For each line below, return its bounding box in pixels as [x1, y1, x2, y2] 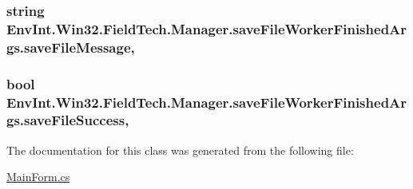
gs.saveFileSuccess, [6, 110, 129, 130]
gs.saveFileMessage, [6, 37, 135, 57]
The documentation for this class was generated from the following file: [6, 141, 354, 158]
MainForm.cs [6, 168, 70, 185]
